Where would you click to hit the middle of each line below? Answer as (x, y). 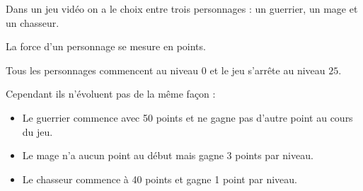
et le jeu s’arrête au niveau (267, 70)
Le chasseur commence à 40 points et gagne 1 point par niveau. (160, 179)
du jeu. (38, 131)
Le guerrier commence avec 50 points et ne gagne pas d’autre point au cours (188, 117)
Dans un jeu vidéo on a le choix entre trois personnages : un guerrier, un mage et (182, 8)
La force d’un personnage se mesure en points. (106, 46)
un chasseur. (33, 22)
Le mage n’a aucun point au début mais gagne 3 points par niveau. (168, 155)
